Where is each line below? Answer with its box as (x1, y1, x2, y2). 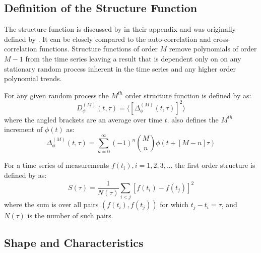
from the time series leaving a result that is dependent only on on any (25, 53, 241, 64)
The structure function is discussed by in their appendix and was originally (4, 24, 236, 34)
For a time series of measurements (4, 160, 109, 170)
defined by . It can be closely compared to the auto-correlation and (4, 33, 211, 44)
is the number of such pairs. (27, 210, 113, 221)
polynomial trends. (4, 73, 62, 84)
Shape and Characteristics (4, 235, 144, 250)
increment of (4, 124, 43, 135)
